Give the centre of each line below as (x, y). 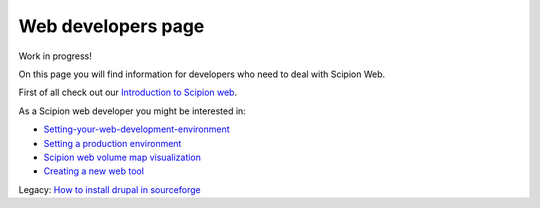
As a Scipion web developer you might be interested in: (132, 111)
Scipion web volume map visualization (122, 157)
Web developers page (111, 26)
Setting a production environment (112, 143)
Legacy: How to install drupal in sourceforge (109, 189)
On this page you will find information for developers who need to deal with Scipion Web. (202, 74)
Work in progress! (55, 56)
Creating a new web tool (94, 171)
